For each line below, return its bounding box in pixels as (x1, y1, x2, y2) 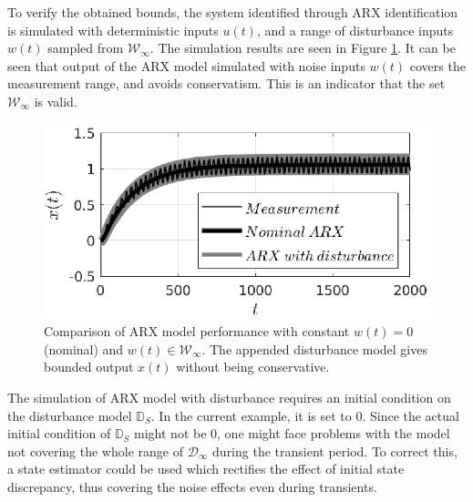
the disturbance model (7, 405, 132, 425)
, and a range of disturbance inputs (256, 20, 454, 39)
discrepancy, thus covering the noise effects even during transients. (7, 477, 377, 497)
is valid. (34, 91, 77, 110)
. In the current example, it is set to (150, 405, 352, 425)
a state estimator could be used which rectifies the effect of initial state (7, 459, 405, 478)
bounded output (44, 357, 134, 376)
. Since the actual (362, 405, 459, 425)
